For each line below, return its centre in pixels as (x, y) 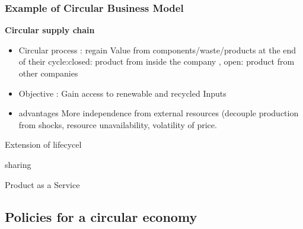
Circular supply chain (50, 30)
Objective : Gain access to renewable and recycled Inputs (122, 93)
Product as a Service (42, 184)
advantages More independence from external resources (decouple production (159, 113)
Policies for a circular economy (101, 216)
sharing (18, 164)
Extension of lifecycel (43, 144)
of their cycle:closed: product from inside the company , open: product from (157, 61)
